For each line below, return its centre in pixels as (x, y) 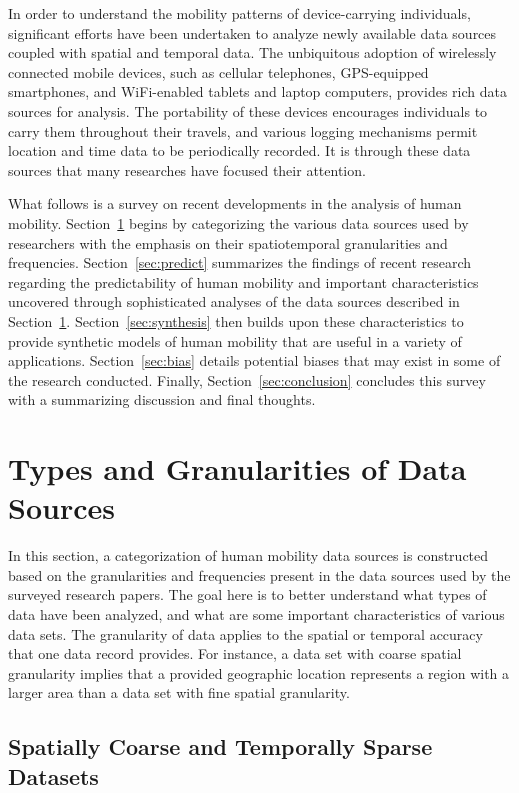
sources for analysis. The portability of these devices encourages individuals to (248, 110)
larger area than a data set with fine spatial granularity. (179, 692)
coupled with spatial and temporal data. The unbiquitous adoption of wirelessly (252, 52)
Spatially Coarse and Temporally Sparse (220, 746)
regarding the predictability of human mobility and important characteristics (243, 281)
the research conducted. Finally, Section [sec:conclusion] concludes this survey (247, 379)
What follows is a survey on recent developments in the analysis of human (235, 203)
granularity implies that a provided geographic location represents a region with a (259, 672)
